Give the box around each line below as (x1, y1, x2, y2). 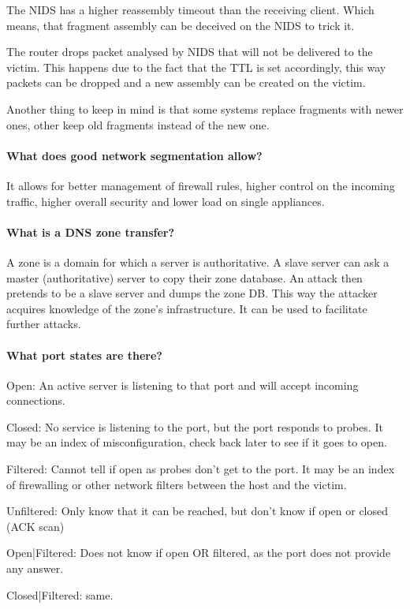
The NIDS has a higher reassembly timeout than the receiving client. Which (6, 2, 375, 17)
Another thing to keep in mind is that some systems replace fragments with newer (6, 100, 404, 117)
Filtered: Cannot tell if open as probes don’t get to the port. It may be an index (6, 461, 395, 477)
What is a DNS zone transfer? (6, 223, 175, 240)
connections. (6, 392, 65, 409)
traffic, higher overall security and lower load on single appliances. (6, 192, 325, 209)
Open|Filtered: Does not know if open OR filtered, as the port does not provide (6, 544, 391, 561)
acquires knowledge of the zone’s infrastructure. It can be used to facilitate (6, 300, 367, 316)
